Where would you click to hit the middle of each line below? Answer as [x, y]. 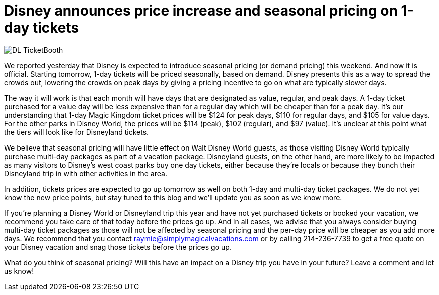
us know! [19, 271]
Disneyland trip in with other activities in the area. [86, 173]
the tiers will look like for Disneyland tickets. [77, 132]
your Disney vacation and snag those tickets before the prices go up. [118, 247]
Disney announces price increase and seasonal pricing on [201, 11]
